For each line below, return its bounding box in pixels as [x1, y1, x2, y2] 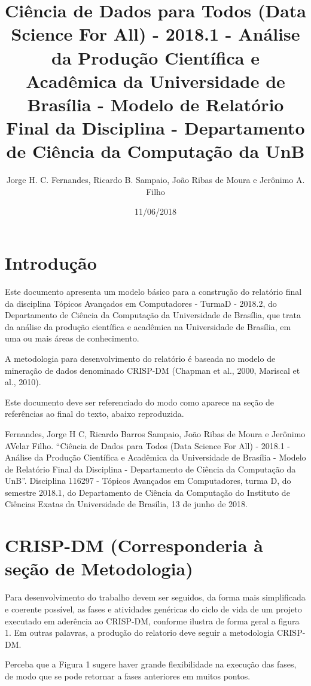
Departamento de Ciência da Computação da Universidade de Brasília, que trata [5, 309, 301, 321]
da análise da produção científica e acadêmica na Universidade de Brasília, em [5, 320, 291, 333]
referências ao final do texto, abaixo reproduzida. [5, 407, 184, 420]
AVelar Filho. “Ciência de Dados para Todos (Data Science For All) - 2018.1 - [5, 439, 291, 452]
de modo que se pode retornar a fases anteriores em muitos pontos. [5, 669, 251, 682]
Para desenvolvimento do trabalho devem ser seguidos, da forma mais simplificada [5, 591, 306, 603]
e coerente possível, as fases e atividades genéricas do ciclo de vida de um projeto [5, 602, 302, 615]
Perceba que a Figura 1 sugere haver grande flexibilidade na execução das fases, [5, 658, 297, 670]
